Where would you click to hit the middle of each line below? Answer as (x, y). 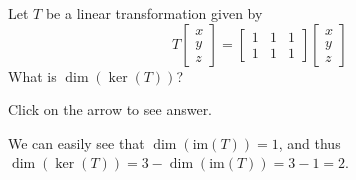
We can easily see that (76, 142)
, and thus (309, 142)
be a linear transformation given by (154, 13)
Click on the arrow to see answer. (110, 109)
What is (32, 75)
